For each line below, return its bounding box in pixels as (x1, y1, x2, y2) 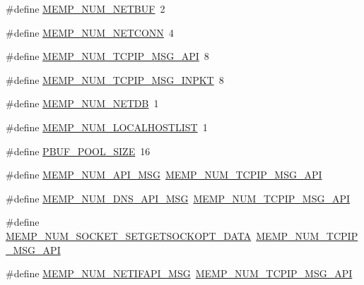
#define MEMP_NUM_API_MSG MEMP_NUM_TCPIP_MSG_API (6, 167, 322, 182)
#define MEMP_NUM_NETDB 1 (6, 96, 159, 111)
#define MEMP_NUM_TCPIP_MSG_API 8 (6, 49, 209, 63)
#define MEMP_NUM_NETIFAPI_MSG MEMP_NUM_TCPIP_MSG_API (6, 266, 353, 281)
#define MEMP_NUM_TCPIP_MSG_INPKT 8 (6, 72, 224, 87)
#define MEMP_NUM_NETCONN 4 (6, 25, 174, 40)
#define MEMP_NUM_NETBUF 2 (6, 1, 165, 16)
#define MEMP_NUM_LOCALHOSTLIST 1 (6, 119, 208, 134)
